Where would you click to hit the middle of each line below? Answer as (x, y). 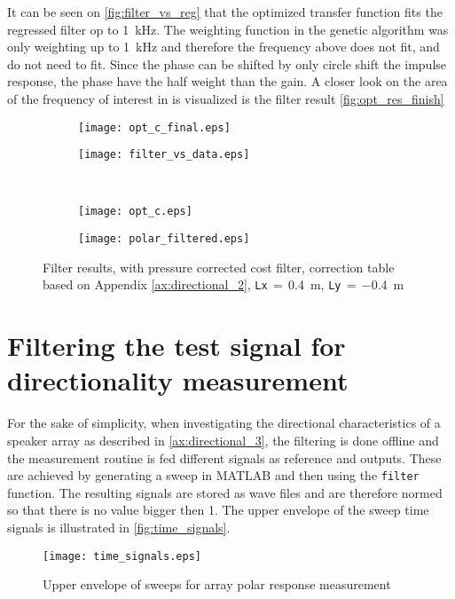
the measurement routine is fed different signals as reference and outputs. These (224, 457)
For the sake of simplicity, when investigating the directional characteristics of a (224, 423)
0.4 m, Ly (315, 284)
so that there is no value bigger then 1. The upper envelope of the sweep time (218, 510)
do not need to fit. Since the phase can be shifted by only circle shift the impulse (227, 63)
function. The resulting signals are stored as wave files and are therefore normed (225, 492)
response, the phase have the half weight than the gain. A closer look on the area (227, 81)
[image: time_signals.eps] (122, 556)
